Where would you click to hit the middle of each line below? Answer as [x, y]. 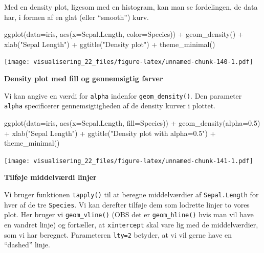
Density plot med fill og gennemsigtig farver [84, 78]
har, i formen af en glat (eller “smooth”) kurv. [76, 17]
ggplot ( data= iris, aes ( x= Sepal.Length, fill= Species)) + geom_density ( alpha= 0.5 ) [132, 122]
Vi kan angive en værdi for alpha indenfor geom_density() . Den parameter [123, 95]
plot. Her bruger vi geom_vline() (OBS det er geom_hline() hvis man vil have [129, 214]
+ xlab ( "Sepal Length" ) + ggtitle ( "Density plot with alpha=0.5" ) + [110, 133]
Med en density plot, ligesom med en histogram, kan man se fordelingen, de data [131, 7]
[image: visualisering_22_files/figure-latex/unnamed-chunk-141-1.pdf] [129, 161]
